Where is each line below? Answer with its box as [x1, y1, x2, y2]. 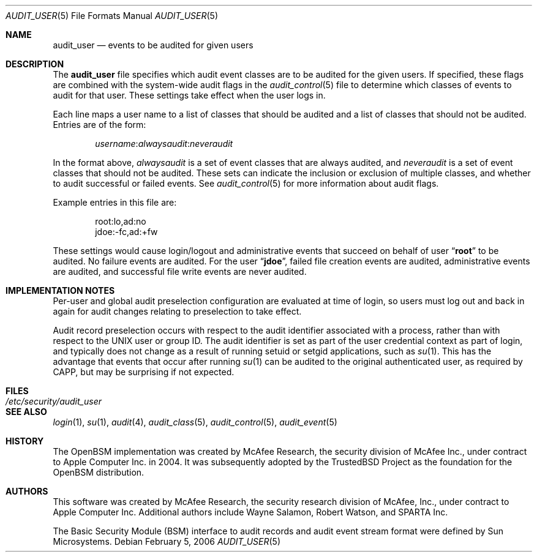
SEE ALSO [6, 406, 47, 417]
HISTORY [6, 436, 44, 446]
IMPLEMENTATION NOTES [6, 285, 115, 296]
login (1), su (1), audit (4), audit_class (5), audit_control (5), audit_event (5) [53, 417, 337, 427]
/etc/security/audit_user [6, 396, 102, 406]
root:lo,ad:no [95, 216, 146, 226]
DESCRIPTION [6, 59, 64, 69]
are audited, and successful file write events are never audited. [53, 266, 307, 277]
